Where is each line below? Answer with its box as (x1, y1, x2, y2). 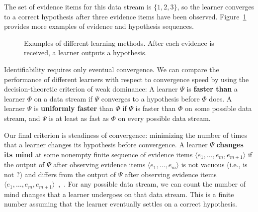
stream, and (4, 112, 40, 123)
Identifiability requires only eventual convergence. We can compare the (4, 64, 219, 74)
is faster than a (186, 84, 238, 94)
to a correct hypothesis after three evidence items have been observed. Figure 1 (4, 11, 247, 21)
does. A (209, 93, 232, 104)
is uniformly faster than (33, 103, 113, 113)
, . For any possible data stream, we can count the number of (58, 179, 246, 189)
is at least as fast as (49, 112, 109, 123)
